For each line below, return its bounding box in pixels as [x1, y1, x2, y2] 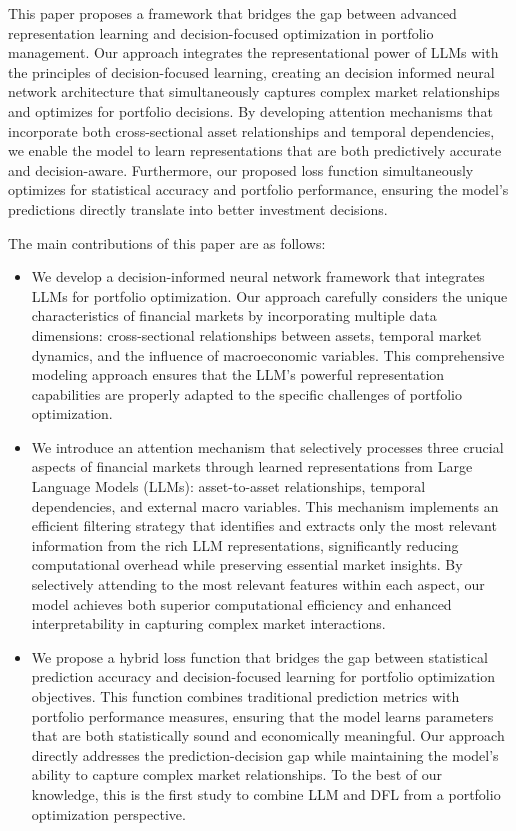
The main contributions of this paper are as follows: [8, 232, 326, 253]
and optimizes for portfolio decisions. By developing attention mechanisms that [8, 100, 493, 121]
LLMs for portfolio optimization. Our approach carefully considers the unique [31, 285, 508, 306]
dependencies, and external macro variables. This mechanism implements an [31, 495, 499, 516]
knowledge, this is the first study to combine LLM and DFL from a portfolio [31, 783, 501, 804]
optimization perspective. [31, 803, 186, 824]
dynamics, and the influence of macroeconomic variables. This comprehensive [31, 344, 505, 365]
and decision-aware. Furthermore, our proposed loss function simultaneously [8, 159, 474, 180]
